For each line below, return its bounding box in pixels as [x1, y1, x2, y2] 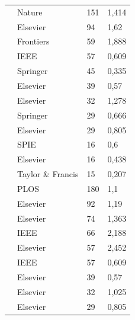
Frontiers [17, 35, 50, 47]
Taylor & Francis [17, 168, 79, 180]
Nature [17, 5, 43, 18]
